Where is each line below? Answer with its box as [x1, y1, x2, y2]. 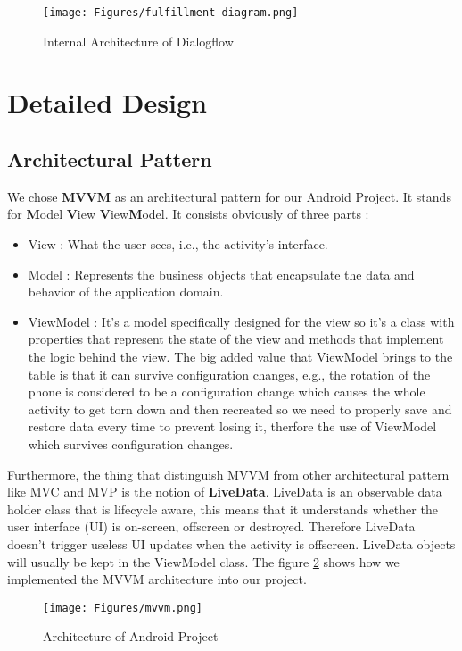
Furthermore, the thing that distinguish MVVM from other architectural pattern [7, 464, 450, 483]
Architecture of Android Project [43, 627, 219, 646]
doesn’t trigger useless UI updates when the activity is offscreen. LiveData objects [7, 534, 456, 553]
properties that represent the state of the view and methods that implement [28, 330, 444, 348]
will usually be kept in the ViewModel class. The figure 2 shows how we [7, 552, 400, 571]
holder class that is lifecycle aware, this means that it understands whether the [7, 499, 438, 518]
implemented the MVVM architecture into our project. [7, 570, 307, 588]
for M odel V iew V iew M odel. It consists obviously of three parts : [7, 204, 369, 223]
